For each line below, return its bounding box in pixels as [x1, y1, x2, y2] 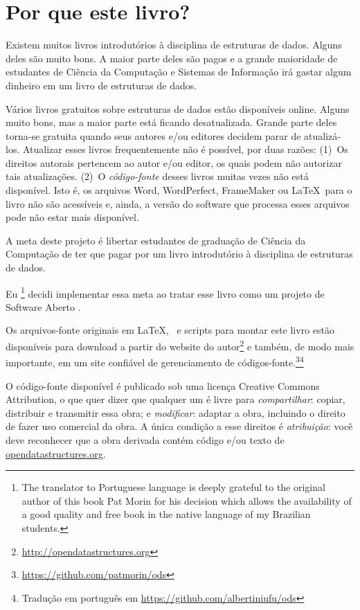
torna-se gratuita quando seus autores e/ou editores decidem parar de [6, 128, 301, 143]
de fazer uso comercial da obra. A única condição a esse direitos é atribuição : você [6, 419, 353, 433]
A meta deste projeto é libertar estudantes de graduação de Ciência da [6, 233, 306, 247]
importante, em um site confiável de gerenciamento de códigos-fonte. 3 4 [6, 353, 304, 369]
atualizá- [304, 128, 341, 143]
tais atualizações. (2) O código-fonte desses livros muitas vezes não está [6, 169, 309, 183]
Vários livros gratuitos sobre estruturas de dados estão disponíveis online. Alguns [6, 101, 350, 116]
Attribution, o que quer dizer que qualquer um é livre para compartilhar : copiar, [6, 392, 345, 406]
